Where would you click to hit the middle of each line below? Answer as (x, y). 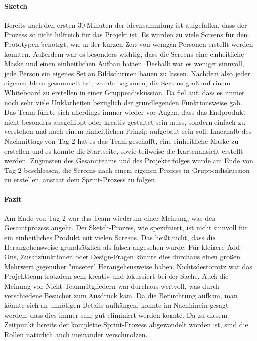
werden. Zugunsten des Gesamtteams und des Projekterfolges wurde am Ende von (129, 160)
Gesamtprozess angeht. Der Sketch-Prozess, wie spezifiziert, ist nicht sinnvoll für (126, 228)
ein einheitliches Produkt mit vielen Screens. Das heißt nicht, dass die (110, 237)
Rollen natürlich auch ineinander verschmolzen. (76, 334)
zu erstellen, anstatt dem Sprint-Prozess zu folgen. (81, 180)
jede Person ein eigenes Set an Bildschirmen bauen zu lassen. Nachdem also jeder (127, 73)
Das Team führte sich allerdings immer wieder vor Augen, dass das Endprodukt (125, 112)
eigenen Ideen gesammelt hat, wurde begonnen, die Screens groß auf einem (118, 83)
